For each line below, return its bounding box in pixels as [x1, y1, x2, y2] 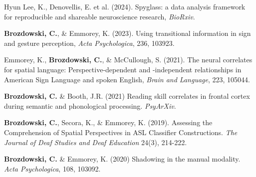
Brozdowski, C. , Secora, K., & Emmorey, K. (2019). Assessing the [4, 117, 213, 128]
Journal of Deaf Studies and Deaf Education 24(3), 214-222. [4, 137, 187, 147]
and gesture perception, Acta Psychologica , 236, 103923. [4, 37, 175, 48]
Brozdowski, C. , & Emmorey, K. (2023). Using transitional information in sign [4, 28, 251, 38]
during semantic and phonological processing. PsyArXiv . [4, 100, 176, 111]
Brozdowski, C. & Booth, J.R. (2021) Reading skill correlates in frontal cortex [4, 91, 250, 101]
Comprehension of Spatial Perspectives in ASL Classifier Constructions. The [4, 127, 238, 137]
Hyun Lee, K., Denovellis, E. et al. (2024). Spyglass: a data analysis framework [4, 1, 246, 11]
